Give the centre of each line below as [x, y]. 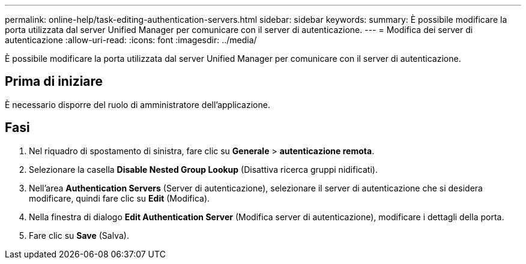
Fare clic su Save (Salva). [79, 235]
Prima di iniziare [54, 82]
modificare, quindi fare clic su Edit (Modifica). [119, 198]
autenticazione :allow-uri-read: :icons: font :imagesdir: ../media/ [131, 40]
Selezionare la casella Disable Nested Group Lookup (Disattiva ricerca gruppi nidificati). [203, 169]
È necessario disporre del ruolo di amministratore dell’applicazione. [138, 104]
